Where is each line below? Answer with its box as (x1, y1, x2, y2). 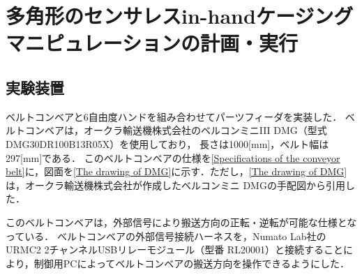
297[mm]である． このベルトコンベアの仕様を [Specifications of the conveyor (6, 150, 340, 165)
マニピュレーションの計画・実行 (6, 29, 298, 57)
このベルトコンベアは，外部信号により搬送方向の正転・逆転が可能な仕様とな (6, 214, 357, 229)
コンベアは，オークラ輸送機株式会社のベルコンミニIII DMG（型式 (24, 123, 327, 137)
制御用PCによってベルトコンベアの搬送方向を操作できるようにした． (33, 255, 349, 270)
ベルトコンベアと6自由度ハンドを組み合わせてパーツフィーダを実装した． (6, 109, 342, 124)
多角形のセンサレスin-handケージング (6, 1, 354, 30)
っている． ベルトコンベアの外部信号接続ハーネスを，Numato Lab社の (6, 228, 326, 243)
